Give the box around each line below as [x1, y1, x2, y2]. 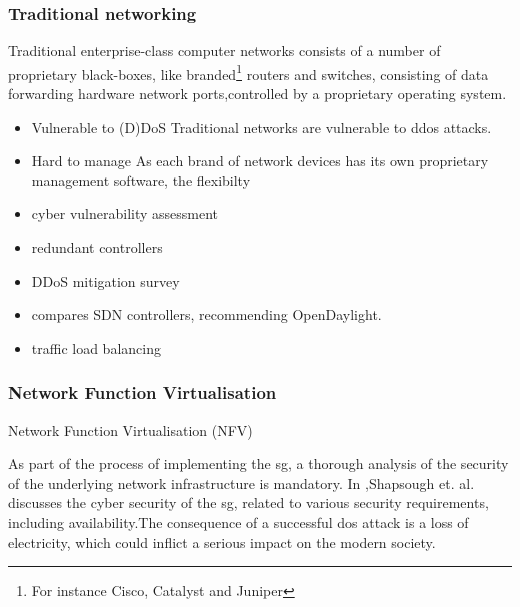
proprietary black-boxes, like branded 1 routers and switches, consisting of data [8, 60, 489, 84]
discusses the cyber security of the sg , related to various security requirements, [8, 492, 489, 513]
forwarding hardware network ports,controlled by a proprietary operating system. [8, 83, 507, 104]
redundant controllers [31, 237, 163, 258]
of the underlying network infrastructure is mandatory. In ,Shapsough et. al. [8, 472, 475, 493]
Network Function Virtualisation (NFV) [8, 419, 253, 440]
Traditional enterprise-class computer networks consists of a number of [8, 40, 441, 61]
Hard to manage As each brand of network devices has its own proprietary [31, 150, 489, 171]
